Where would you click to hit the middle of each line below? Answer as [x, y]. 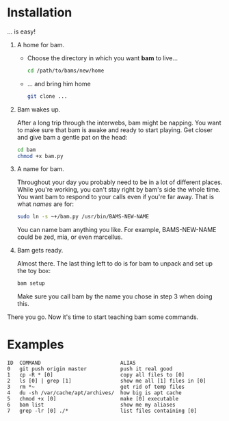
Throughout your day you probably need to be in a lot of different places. [120, 182]
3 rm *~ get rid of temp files [96, 387]
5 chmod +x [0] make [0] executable [93, 399]
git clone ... [47, 96]
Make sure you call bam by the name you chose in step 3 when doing [115, 296]
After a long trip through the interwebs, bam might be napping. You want [119, 123]
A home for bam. [41, 44]
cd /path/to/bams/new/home [66, 71]
